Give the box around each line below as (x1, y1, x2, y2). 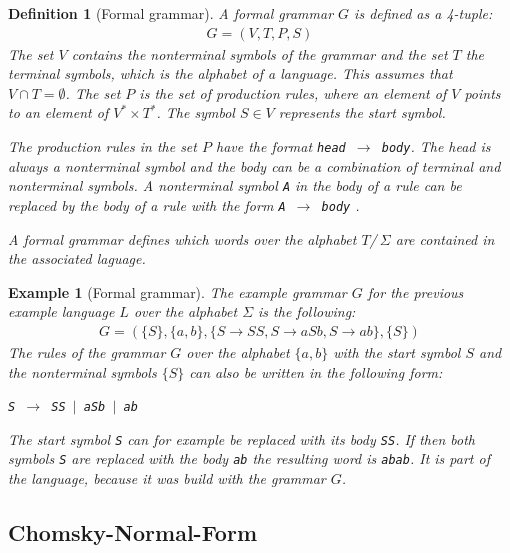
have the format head (215, 136, 346, 156)
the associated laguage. (8, 248, 146, 269)
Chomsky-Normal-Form (8, 517, 257, 548)
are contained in (395, 228, 495, 249)
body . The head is (381, 136, 491, 156)
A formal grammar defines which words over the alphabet (8, 228, 357, 249)
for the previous (367, 281, 464, 302)
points (464, 82, 501, 103)
